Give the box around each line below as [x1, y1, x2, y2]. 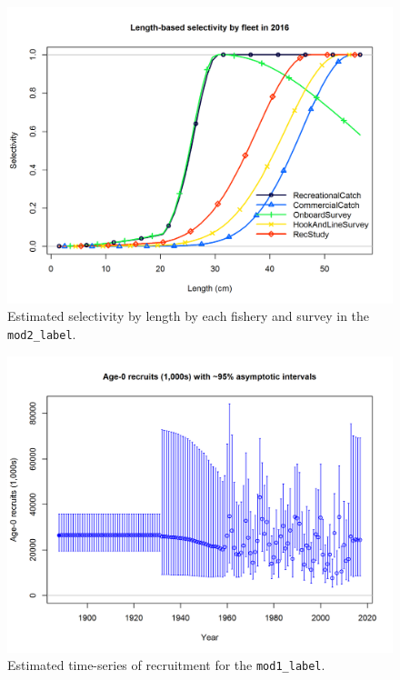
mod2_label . [7, 325, 76, 344]
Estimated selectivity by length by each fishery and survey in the [7, 306, 370, 325]
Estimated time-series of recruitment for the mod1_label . [7, 655, 325, 675]
